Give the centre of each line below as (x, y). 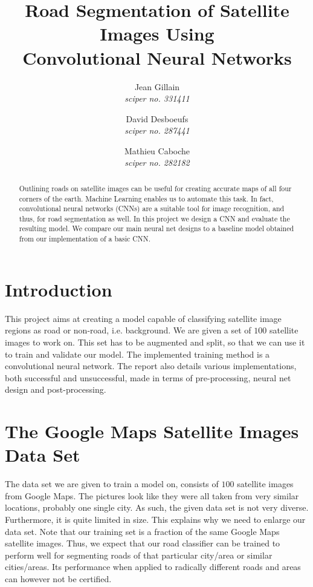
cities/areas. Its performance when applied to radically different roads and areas (153, 567)
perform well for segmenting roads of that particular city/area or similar (139, 555)
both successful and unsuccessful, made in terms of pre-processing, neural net (148, 377)
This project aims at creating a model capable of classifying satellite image (143, 318)
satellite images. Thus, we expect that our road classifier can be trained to (143, 543)
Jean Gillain (157, 86)
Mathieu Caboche (157, 150)
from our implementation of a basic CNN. (85, 239)
